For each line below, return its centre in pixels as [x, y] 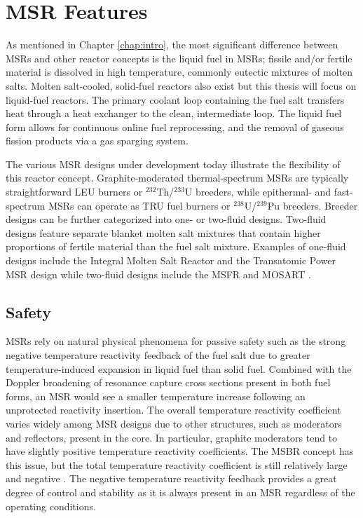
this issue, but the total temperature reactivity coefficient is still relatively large [177, 464]
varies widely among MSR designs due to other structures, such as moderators [174, 423]
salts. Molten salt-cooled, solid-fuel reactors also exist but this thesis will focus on [181, 85]
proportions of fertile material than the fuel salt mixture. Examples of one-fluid [176, 246]
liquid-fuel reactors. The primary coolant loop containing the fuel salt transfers [175, 99]
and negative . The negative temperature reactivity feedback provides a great [171, 478]
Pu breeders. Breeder [313, 205]
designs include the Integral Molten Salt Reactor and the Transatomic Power [171, 260]
